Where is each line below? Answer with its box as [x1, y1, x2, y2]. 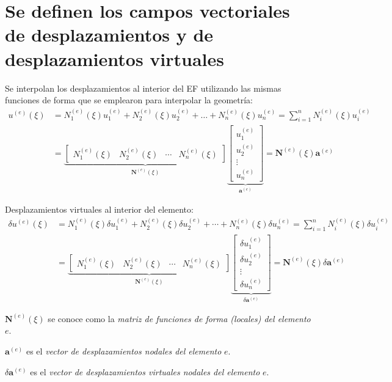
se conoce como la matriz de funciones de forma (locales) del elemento [48, 312, 311, 325]
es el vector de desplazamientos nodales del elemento [26, 344, 222, 357]
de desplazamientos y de [5, 22, 214, 47]
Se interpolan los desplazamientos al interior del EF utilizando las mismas [5, 81, 281, 94]
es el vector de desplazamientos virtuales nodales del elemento [30, 365, 260, 378]
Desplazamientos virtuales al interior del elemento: [5, 202, 194, 215]
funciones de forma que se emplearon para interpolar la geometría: [5, 94, 253, 106]
